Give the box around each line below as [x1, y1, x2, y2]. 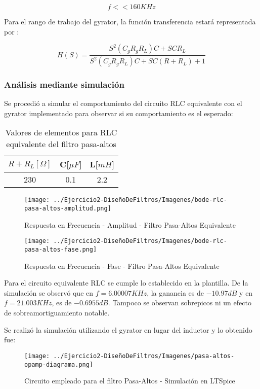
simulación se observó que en [4, 287, 94, 298]
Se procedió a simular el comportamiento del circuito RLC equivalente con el [4, 98, 242, 109]
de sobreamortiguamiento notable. [4, 307, 110, 318]
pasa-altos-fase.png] [24, 246, 97, 254]
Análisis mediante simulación [4, 78, 124, 90]
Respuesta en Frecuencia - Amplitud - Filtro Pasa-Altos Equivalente [24, 219, 236, 230]
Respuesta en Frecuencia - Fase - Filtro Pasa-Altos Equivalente [24, 260, 220, 271]
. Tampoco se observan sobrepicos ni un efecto [108, 297, 251, 308]
